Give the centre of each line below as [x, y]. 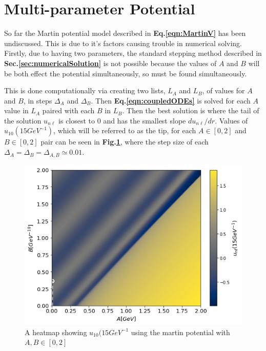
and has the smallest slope [145, 120]
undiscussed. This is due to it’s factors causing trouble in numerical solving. [123, 43]
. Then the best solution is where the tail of [191, 110]
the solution [23, 120]
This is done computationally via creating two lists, [85, 90]
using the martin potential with [180, 332]
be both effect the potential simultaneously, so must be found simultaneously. [126, 73]
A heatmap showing [56, 332]
